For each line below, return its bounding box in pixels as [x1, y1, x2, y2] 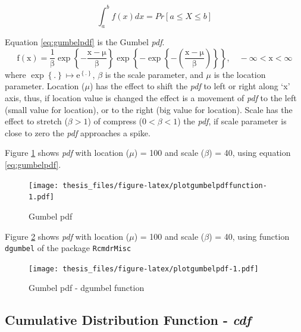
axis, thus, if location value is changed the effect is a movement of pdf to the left [5, 92, 297, 104]
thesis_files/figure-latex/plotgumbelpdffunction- [62, 181, 267, 190]
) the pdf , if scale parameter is [177, 115, 287, 127]
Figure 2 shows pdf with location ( [5, 230, 130, 242]
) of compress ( [87, 115, 143, 127]
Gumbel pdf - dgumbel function [29, 281, 145, 294]
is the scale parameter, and [105, 68, 203, 80]
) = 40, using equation [209, 146, 291, 159]
